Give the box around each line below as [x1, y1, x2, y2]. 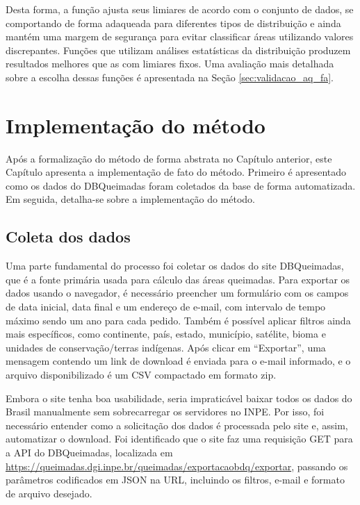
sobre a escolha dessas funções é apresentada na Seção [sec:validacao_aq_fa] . [6, 69, 334, 84]
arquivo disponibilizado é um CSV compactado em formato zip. [6, 367, 277, 382]
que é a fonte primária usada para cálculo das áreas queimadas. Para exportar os [6, 272, 350, 286]
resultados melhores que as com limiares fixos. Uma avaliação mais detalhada [6, 56, 334, 71]
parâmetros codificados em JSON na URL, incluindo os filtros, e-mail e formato [6, 472, 345, 487]
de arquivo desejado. [6, 486, 92, 500]
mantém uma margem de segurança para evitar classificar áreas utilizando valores [6, 29, 354, 44]
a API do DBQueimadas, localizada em [6, 445, 173, 459]
